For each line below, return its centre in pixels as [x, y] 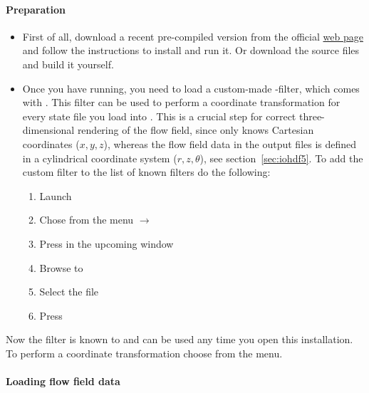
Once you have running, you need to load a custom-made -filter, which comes [191, 88]
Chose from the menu [87, 220]
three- [312, 116]
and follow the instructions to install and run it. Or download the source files [191, 50]
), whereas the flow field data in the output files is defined [230, 143]
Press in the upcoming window [106, 243]
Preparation [36, 9]
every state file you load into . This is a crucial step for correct [159, 116]
